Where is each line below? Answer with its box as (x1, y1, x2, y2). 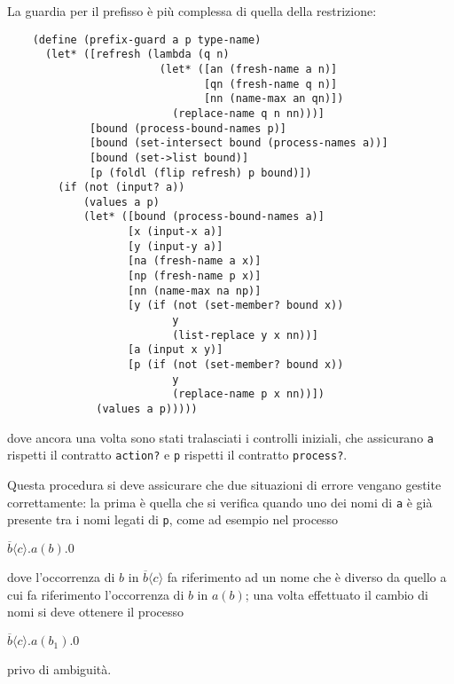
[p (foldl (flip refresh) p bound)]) (90, 166, 312, 179)
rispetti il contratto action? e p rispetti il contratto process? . (7, 445, 348, 464)
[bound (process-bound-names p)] (90, 122, 286, 135)
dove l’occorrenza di (7, 568, 115, 586)
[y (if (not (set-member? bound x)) (128, 299, 344, 312)
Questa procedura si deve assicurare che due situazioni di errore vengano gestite (7, 475, 442, 493)
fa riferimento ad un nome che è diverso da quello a (167, 568, 447, 586)
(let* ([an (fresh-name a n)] (159, 62, 338, 75)
